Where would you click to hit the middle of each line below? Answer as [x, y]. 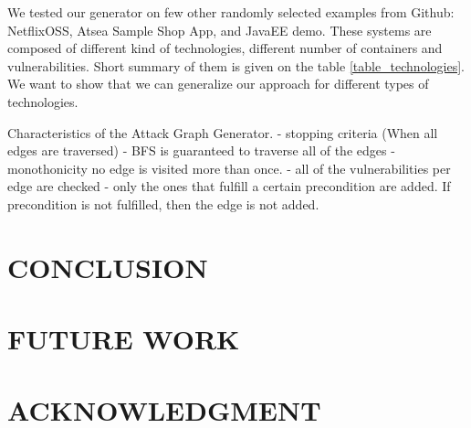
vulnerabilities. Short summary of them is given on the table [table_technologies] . [236, 65]
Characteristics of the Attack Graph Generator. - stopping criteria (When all [223, 132]
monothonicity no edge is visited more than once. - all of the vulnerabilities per [229, 168]
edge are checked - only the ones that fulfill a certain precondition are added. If [229, 186]
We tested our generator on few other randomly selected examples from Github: [231, 12]
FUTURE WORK [124, 339]
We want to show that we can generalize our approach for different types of [218, 84]
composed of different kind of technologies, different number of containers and [225, 48]
